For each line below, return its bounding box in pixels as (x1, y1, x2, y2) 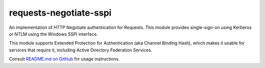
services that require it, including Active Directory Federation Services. (9, 47, 152, 53)
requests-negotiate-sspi (9, 7, 112, 18)
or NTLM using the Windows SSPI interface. (9, 31, 98, 37)
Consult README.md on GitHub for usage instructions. (9, 56, 120, 62)
